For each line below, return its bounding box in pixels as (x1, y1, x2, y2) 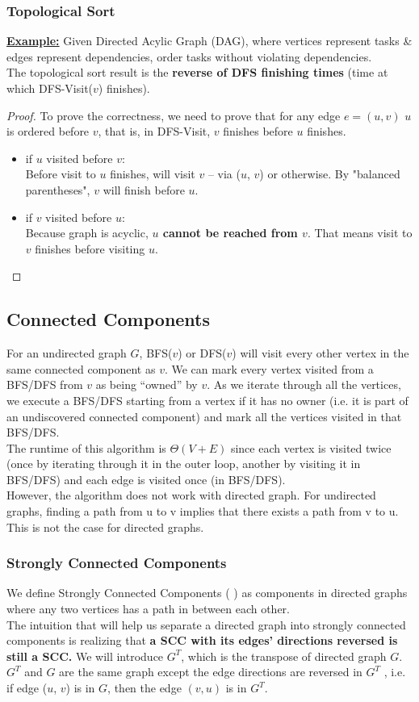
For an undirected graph (6, 345, 127, 361)
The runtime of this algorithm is (6, 439, 166, 456)
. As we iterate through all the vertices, (207, 376, 401, 393)
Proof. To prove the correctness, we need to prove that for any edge (6, 107, 341, 123)
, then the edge (107, 679, 182, 696)
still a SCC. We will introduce (6, 647, 164, 664)
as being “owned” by (95, 376, 198, 393)
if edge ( (6, 679, 48, 696)
